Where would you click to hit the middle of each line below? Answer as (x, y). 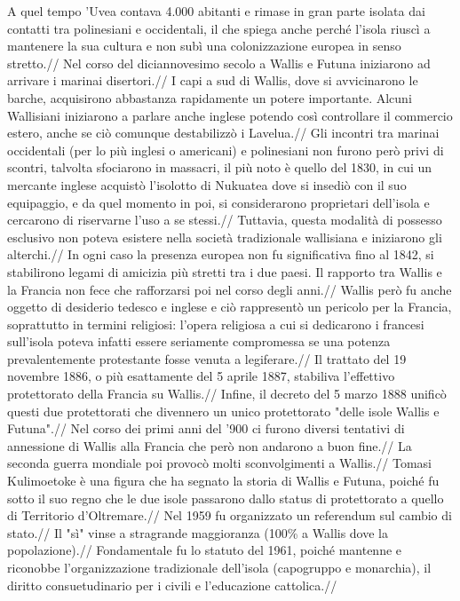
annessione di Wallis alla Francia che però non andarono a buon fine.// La (210, 445)
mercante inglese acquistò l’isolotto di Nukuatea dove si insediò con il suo (207, 184)
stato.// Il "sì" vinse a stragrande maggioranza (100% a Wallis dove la (198, 532)
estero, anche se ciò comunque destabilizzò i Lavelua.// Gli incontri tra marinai (223, 133)
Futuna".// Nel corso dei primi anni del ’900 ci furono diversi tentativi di (206, 428)
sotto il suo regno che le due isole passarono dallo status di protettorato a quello (226, 498)
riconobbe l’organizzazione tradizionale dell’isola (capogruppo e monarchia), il (219, 567)
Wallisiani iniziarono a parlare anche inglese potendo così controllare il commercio (230, 115)
